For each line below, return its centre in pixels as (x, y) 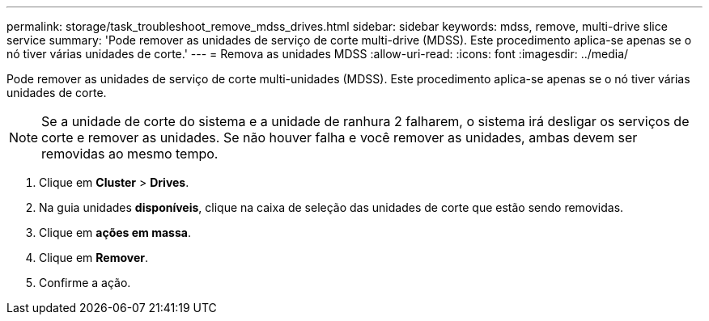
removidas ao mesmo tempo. (130, 154)
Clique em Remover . (94, 258)
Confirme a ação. (85, 283)
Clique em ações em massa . (115, 232)
